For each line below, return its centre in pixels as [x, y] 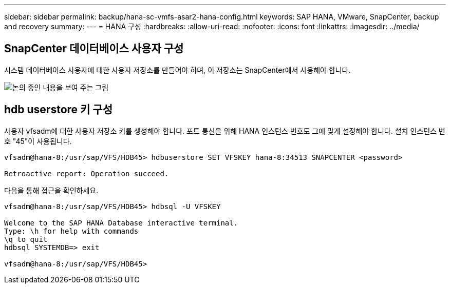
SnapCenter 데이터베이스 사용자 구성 [94, 49]
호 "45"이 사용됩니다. [38, 141]
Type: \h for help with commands [71, 231]
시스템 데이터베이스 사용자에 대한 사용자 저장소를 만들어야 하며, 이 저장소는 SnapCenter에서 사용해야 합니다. [177, 70]
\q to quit [26, 239]
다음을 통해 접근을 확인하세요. [51, 190]
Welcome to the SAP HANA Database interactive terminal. [121, 223]
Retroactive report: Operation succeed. [87, 173]
